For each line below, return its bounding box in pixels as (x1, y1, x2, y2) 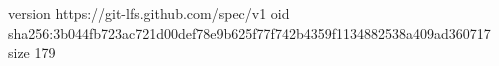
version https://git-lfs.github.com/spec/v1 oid (8, 3, 290, 23)
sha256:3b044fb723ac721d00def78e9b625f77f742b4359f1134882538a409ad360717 (8, 22, 491, 43)
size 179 (8, 42, 56, 63)
